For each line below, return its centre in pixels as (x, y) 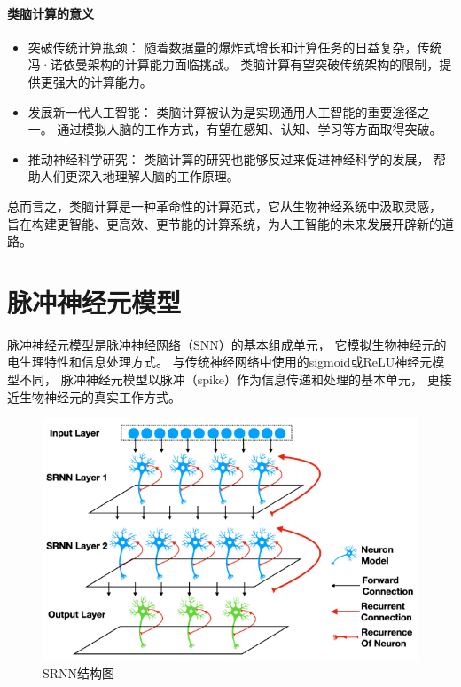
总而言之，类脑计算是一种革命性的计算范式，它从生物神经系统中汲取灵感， (224, 205)
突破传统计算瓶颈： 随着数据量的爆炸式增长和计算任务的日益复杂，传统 (235, 47)
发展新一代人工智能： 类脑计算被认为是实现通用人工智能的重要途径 (223, 111)
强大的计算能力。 (102, 81)
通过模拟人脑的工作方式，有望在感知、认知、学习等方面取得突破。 (250, 129)
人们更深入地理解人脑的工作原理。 (140, 176)
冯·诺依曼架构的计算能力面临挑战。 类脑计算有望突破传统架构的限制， (234, 64)
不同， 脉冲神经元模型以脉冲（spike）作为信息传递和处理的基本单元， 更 (229, 379)
